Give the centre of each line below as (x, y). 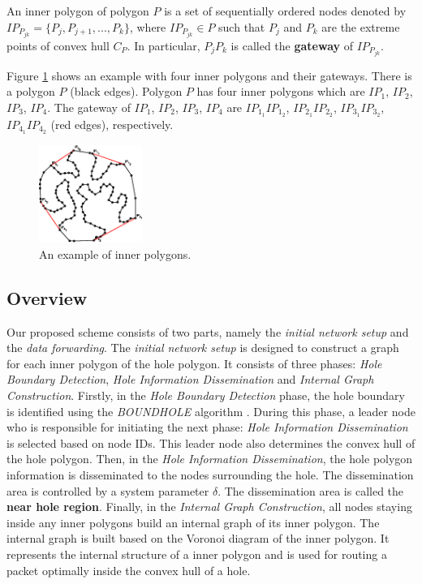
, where (148, 26)
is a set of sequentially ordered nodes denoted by (285, 11)
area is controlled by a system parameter (108, 490)
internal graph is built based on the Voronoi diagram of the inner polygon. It (198, 538)
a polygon (31, 91)
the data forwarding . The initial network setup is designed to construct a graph (203, 348)
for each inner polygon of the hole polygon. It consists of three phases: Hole (194, 363)
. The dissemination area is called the (311, 490)
